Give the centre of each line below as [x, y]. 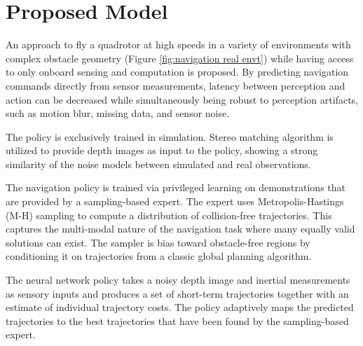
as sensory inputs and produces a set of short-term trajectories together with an [177, 293]
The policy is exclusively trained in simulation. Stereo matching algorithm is [170, 136]
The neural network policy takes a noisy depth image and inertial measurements [178, 280]
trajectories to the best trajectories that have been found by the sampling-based [177, 320]
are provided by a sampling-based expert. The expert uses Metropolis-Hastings [175, 201]
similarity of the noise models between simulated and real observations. [158, 164]
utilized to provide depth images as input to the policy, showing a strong [162, 150]
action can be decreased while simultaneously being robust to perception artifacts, [182, 99]
